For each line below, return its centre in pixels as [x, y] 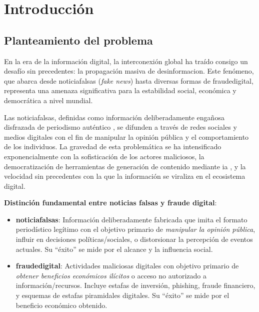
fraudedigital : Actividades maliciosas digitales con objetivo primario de [127, 266]
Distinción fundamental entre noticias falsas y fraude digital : [110, 203]
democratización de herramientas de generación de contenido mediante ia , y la [125, 166]
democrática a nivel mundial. [48, 100]
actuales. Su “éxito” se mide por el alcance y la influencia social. [114, 249]
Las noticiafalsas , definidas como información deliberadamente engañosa [114, 117]
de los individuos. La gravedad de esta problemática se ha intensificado [113, 146]
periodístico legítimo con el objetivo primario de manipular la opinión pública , [135, 229]
